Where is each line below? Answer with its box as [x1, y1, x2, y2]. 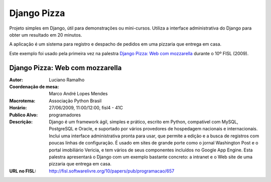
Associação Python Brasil [49, 98, 102, 104]
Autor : [9, 77, 24, 83]
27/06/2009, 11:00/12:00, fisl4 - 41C [49, 105, 123, 111]
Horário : [9, 105, 27, 111]
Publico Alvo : [9, 112, 38, 118]
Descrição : [9, 118, 33, 125]
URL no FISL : [9, 168, 37, 174]
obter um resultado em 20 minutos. [9, 32, 82, 38]
